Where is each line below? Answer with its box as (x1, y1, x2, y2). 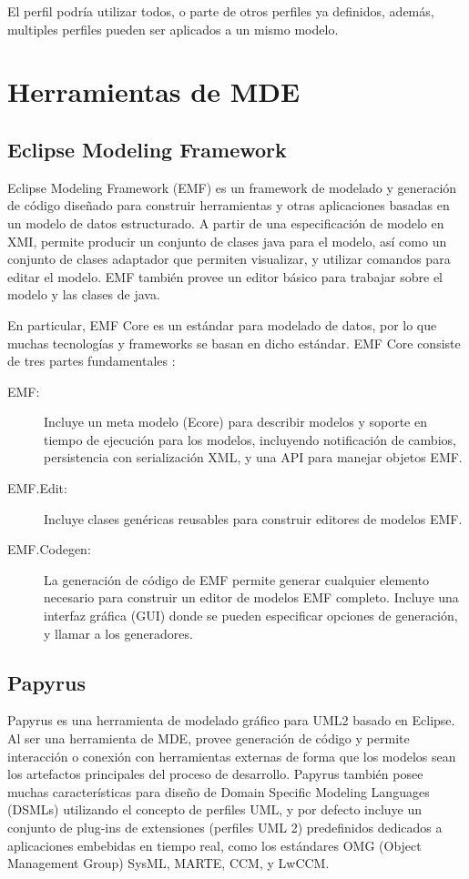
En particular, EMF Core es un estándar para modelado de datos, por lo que (7, 315, 437, 334)
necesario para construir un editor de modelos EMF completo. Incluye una (44, 588, 459, 607)
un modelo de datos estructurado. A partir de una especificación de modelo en (7, 213, 444, 232)
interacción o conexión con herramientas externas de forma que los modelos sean (7, 746, 456, 765)
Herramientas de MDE (7, 73, 301, 110)
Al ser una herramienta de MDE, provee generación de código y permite (7, 729, 410, 748)
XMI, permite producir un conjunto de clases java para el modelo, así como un (7, 231, 447, 250)
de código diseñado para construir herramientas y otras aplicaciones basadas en (7, 196, 450, 215)
